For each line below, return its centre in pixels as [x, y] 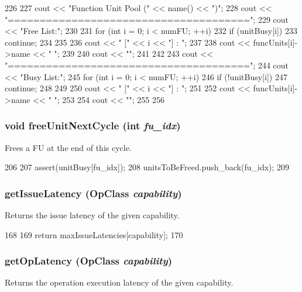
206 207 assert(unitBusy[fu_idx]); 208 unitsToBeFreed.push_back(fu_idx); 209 [147, 167]
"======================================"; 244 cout [147, 65]
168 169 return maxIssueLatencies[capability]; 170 [94, 234]
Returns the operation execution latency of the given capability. [119, 282]
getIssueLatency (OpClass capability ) [93, 193]
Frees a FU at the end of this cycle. [68, 147]
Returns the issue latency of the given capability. [92, 214]
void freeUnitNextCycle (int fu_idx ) [93, 126]
